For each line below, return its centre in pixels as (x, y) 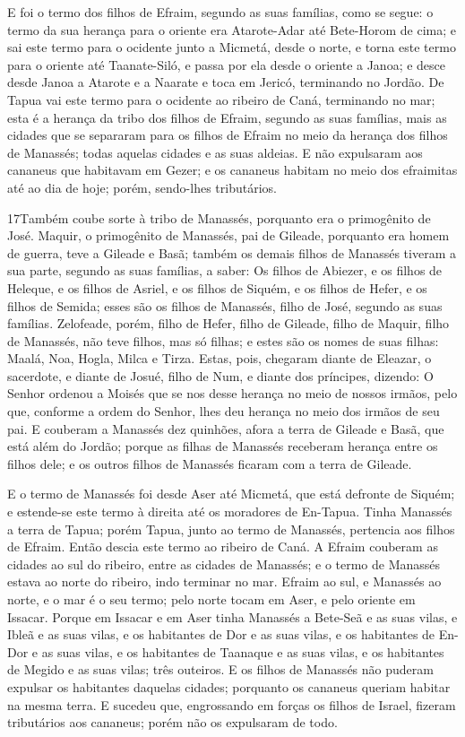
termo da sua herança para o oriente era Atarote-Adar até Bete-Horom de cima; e (232, 29)
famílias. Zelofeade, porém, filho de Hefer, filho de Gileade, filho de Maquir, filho (228, 323)
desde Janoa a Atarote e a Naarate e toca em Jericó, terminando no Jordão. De (226, 82)
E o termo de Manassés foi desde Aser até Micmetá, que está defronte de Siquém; (231, 494)
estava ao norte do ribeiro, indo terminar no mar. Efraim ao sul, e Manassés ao (224, 581)
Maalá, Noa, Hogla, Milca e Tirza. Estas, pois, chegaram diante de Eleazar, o (220, 358)
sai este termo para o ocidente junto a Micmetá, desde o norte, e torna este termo (232, 47)
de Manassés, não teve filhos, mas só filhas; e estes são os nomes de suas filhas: (223, 340)
